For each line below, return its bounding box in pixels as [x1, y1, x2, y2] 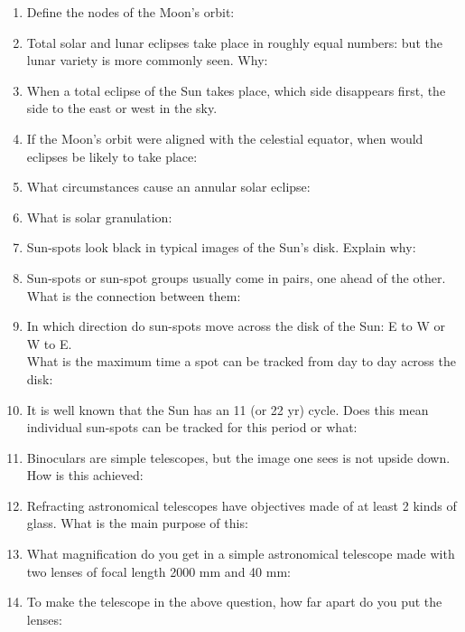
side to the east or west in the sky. [26, 99, 218, 118]
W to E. [26, 334, 72, 353]
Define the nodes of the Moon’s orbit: [26, 3, 235, 21]
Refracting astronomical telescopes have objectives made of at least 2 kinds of [26, 495, 457, 514]
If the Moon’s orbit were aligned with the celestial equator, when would [26, 128, 423, 147]
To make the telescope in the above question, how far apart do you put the [26, 592, 442, 611]
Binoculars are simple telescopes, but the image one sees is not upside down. [26, 448, 451, 467]
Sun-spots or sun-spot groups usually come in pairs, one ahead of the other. [26, 268, 446, 287]
